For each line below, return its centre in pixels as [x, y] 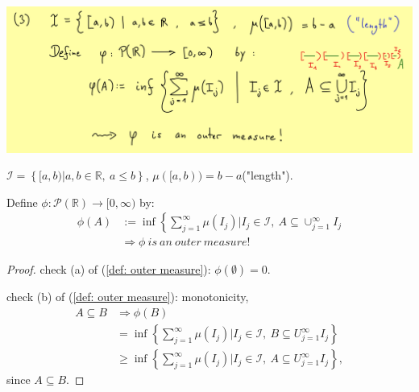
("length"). [268, 175]
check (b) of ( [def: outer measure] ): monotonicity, [128, 297]
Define [22, 202]
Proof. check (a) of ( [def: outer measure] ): [109, 269]
